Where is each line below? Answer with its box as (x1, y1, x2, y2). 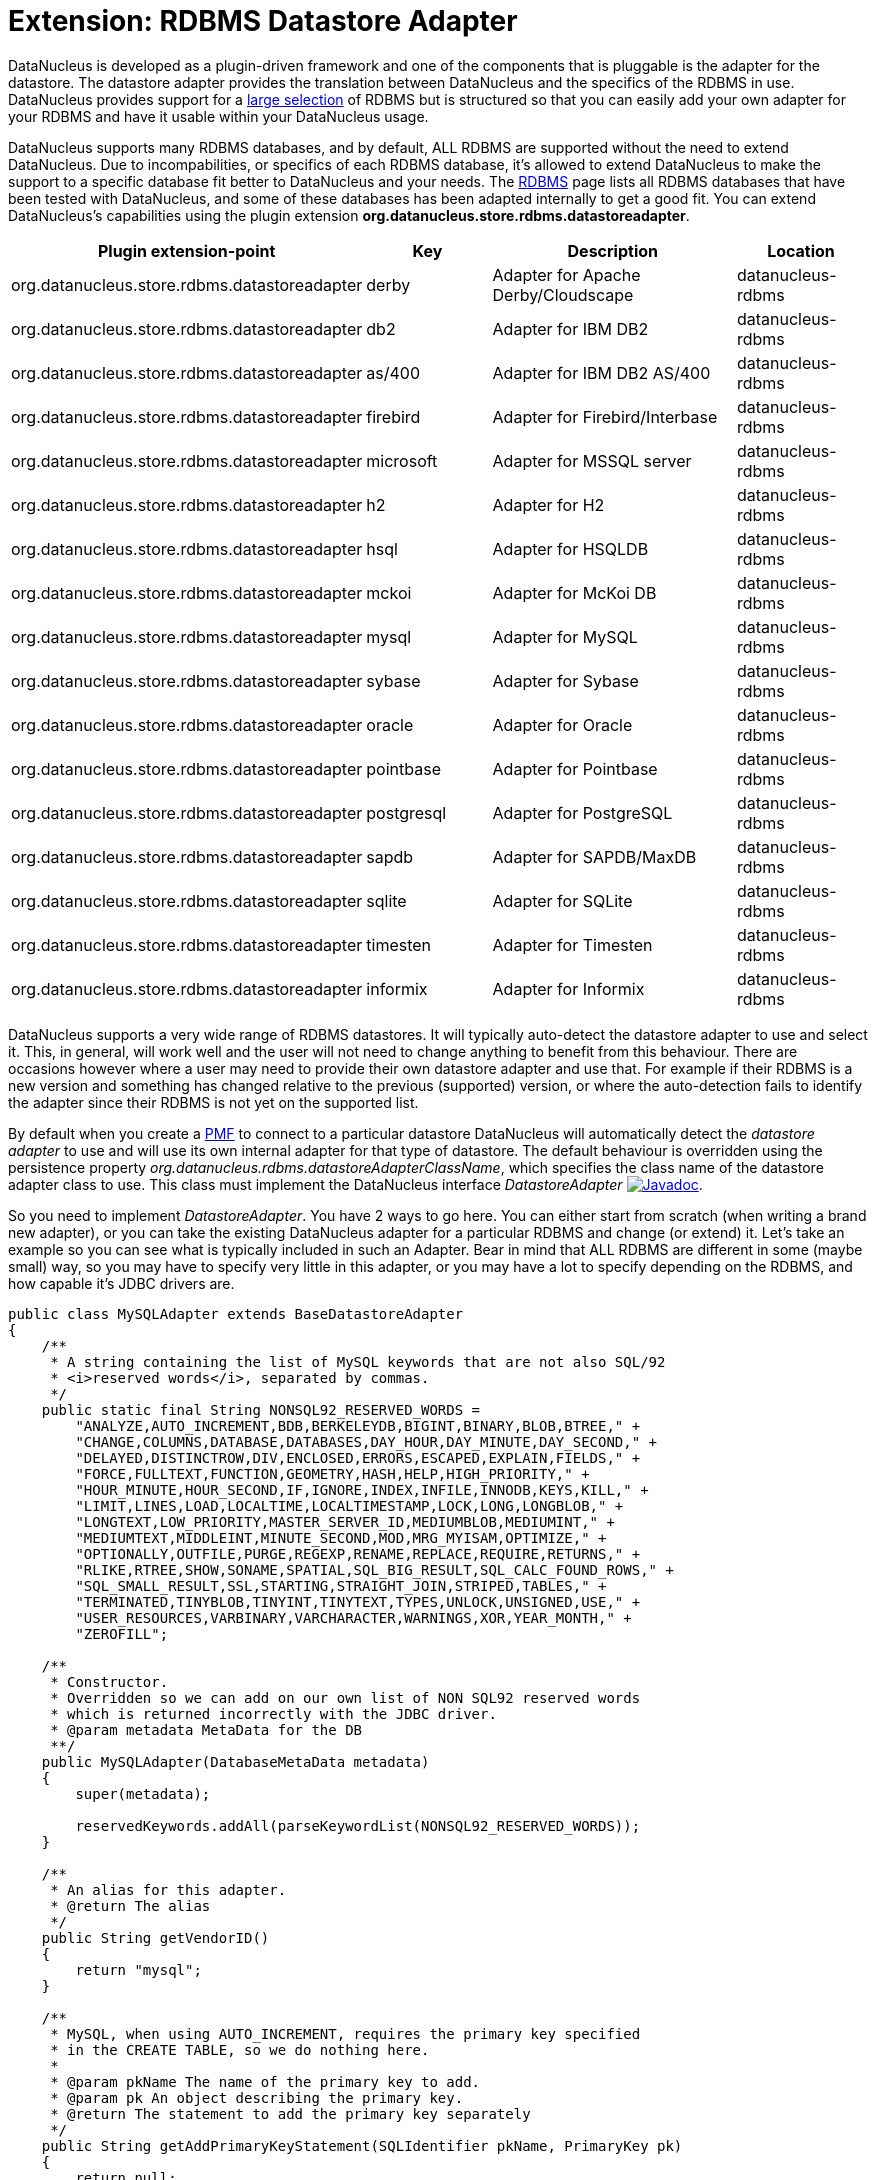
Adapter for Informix (492, 978, 645, 999)
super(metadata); (75, 1785, 211, 1802)
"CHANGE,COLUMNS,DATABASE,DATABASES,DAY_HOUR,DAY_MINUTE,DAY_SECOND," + (75, 1433, 658, 1450)
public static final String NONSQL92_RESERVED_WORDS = (41, 1401, 481, 1418)
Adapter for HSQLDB (492, 538, 649, 559)
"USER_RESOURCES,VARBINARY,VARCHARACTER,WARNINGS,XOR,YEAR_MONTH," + (75, 1609, 632, 1626)
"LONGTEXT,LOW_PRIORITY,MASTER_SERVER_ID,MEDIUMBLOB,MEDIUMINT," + (75, 1513, 615, 1530)
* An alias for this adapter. (50, 1881, 287, 1898)
